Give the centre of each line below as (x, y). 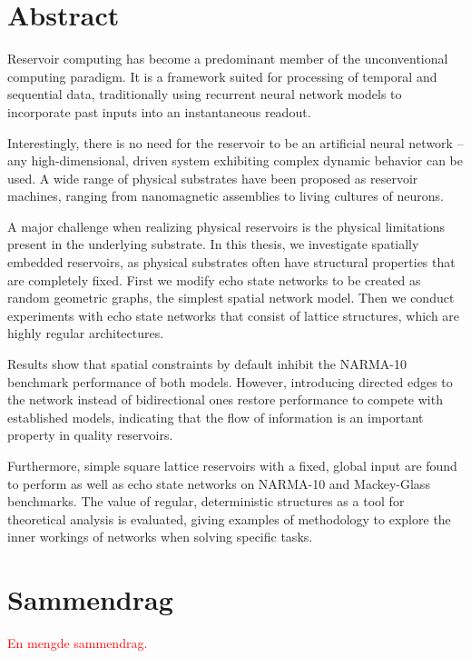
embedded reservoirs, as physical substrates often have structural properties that (231, 262)
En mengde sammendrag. (78, 643)
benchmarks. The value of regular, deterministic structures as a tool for (206, 501)
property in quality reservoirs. (90, 435)
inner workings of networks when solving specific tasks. (160, 537)
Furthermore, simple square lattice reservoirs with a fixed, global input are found (232, 465)
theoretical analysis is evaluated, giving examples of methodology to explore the (229, 518)
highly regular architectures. (86, 333)
